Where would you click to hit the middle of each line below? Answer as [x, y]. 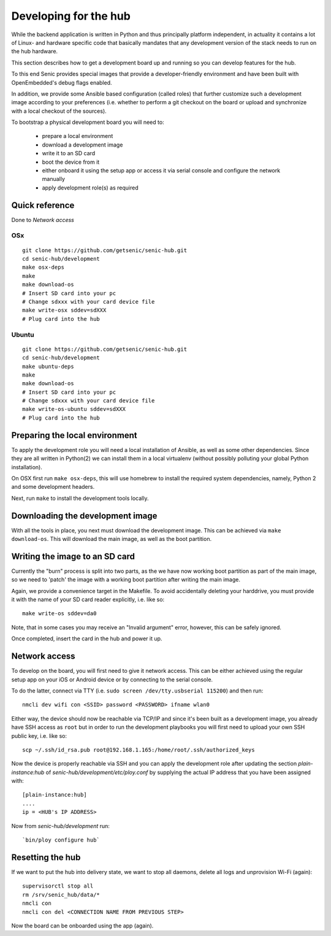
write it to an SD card [69, 153]
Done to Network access [43, 220]
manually [54, 179]
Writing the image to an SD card [73, 556]
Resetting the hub [46, 857]
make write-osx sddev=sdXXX [64, 310]
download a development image [82, 145]
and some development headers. [53, 487]
